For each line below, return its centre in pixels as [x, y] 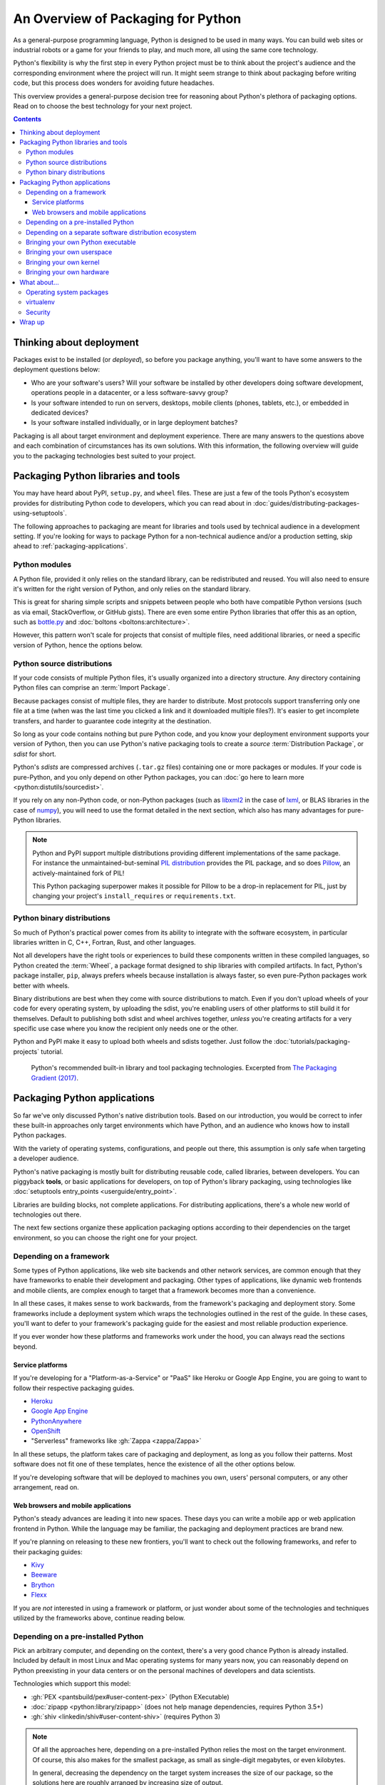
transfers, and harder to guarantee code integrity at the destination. [112, 720]
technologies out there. [47, 1215]
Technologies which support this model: [72, 1684]
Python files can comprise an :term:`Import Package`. [92, 688]
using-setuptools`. [40, 513]
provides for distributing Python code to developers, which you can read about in [133, 503]
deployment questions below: [57, 369]
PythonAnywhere [56, 1421]
